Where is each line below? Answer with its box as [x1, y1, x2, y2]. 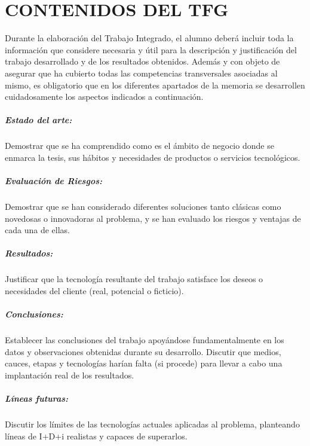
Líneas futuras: [5, 392, 69, 405]
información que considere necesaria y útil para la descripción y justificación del [5, 43, 297, 56]
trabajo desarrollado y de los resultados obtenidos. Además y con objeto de [5, 55, 280, 68]
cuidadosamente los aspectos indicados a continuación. [5, 90, 204, 103]
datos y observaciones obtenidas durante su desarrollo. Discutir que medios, [5, 345, 281, 358]
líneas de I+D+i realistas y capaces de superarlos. [5, 429, 188, 442]
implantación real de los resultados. [5, 368, 134, 381]
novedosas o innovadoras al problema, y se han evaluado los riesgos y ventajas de [5, 212, 301, 224]
